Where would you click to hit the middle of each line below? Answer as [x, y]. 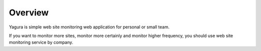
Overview [29, 13]
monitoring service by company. [41, 42]
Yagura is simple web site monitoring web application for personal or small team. [89, 27]
